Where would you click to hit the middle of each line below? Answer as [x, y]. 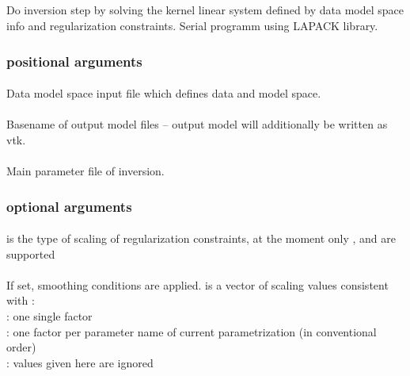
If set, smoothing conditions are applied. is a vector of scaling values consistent [197, 284]
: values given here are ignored [80, 362]
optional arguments [69, 206]
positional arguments [74, 61]
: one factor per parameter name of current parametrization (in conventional [192, 331]
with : [21, 300]
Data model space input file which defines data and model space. [164, 93]
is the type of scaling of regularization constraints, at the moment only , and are [201, 238]
